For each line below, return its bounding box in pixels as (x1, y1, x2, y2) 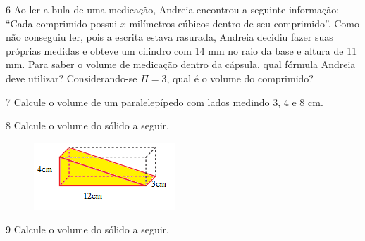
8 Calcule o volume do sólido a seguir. (6, 118, 169, 133)
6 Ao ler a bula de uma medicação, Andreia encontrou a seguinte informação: (6, 2, 340, 16)
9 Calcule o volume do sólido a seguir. (6, 222, 169, 237)
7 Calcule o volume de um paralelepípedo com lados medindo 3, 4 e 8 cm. (6, 94, 323, 109)
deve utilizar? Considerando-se (6, 70, 137, 85)
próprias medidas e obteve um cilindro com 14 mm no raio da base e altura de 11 (6, 43, 357, 58)
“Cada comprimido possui (6, 15, 118, 30)
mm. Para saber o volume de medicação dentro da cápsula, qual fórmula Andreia (6, 57, 356, 72)
